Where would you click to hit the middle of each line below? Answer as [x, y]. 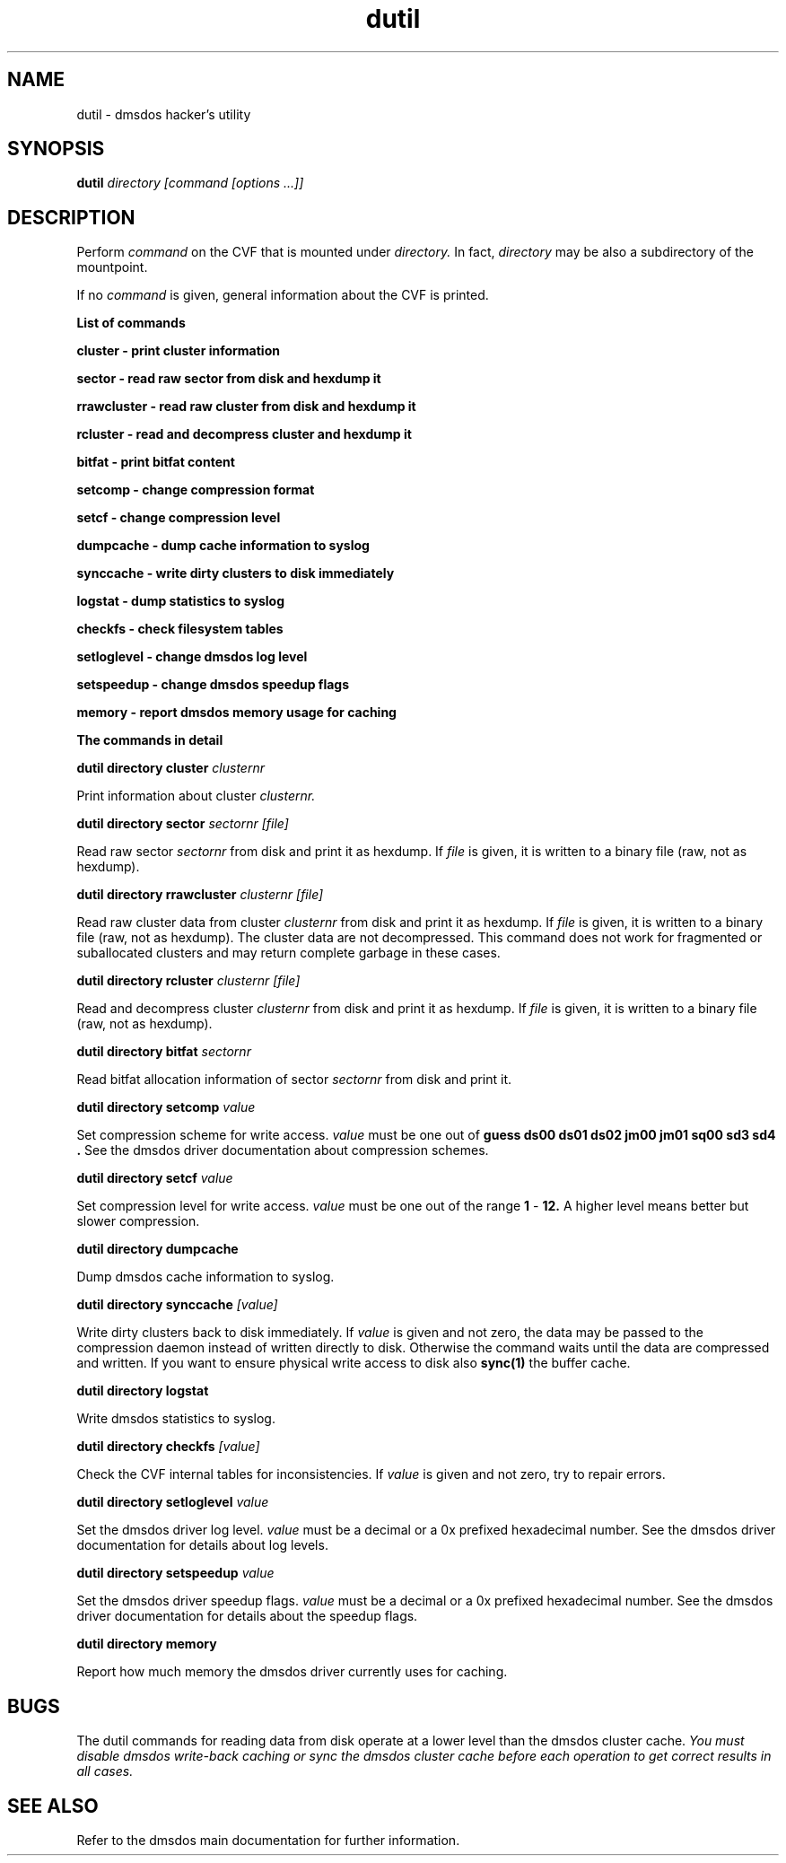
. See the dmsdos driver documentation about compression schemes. [283, 1150]
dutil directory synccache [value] [177, 1305]
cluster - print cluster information [178, 351]
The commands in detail [150, 740]
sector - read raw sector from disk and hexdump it [229, 379]
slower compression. [138, 1221]
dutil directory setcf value [155, 1178]
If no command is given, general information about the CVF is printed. [283, 295]
